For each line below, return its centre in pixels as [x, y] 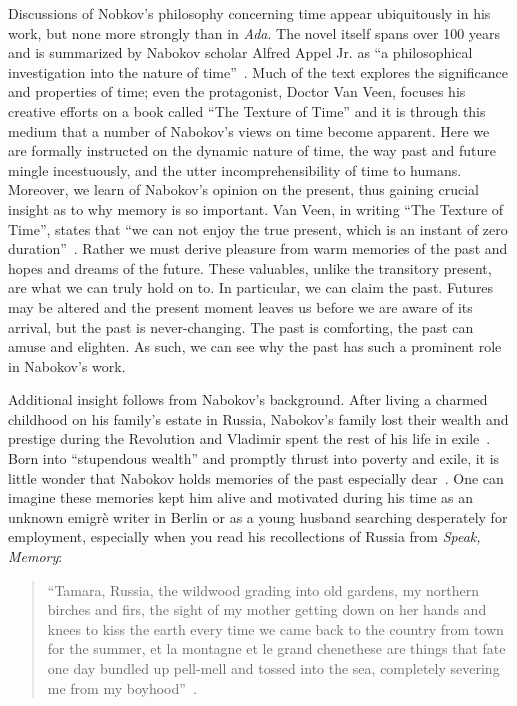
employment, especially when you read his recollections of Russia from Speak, [244, 536]
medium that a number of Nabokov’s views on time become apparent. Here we [249, 130]
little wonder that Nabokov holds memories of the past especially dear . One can [256, 477]
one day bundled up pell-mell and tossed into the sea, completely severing [273, 668]
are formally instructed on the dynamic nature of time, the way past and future [252, 150]
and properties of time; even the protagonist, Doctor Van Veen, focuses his [237, 91]
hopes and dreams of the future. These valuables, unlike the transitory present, [250, 267]
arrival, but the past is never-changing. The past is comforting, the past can [241, 326]
